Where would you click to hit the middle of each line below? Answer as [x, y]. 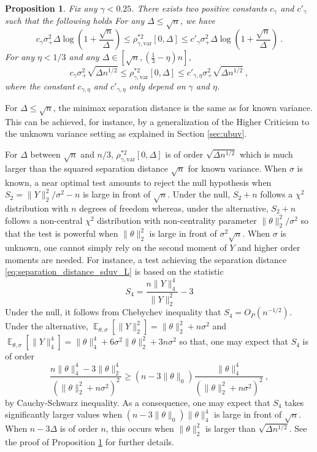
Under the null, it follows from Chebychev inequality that [113, 312]
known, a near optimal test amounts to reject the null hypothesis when [138, 182]
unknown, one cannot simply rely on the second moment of [116, 247]
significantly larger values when [64, 414]
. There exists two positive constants [199, 8]
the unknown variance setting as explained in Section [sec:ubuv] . [126, 133]
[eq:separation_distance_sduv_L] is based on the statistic [114, 271]
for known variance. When [237, 168]
